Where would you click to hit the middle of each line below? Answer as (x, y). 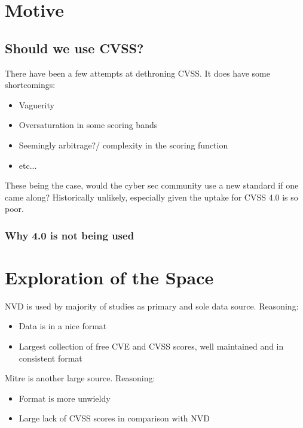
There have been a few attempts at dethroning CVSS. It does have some (137, 73)
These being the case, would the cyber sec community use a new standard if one (152, 185)
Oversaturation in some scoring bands (88, 125)
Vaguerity (36, 104)
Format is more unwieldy (65, 398)
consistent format (51, 358)
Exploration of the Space (109, 277)
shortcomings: (30, 85)
